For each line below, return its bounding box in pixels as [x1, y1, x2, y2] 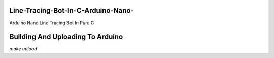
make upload [9, 46, 38, 52]
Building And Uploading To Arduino [9, 33, 123, 41]
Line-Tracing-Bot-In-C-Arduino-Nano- [9, 6, 134, 15]
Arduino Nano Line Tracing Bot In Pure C [9, 20, 94, 26]
